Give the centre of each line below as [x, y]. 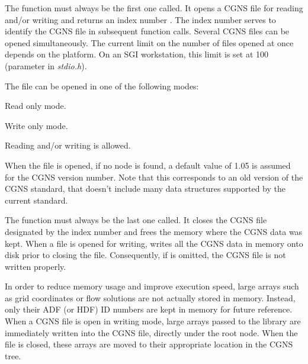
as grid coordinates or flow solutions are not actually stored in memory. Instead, [150, 297]
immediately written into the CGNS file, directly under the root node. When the [151, 332]
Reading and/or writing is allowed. [68, 145]
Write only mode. [36, 125]
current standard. [36, 200]
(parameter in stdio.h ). [46, 65]
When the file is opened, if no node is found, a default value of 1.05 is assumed [148, 165]
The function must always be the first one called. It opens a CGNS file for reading [154, 8]
